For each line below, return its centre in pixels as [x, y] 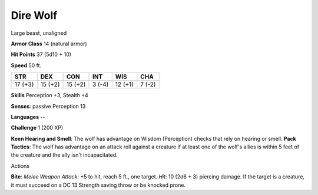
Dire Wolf [34, 15]
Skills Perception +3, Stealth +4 [49, 95]
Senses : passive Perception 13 [48, 106]
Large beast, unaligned [39, 33]
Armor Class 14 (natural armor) [49, 44]
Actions [20, 166]
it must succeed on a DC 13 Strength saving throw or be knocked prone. [98, 185]
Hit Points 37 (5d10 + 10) [41, 54]
